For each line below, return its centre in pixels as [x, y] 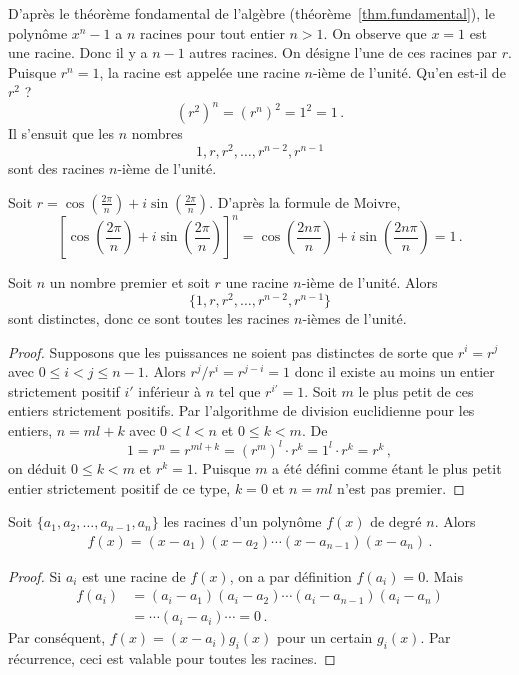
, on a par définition [290, 575]
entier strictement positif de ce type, [119, 487]
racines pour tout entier [212, 32]
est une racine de [134, 575]
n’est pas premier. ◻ [401, 487]
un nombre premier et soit [129, 282]
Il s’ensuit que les [61, 133]
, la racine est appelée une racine [199, 71]
